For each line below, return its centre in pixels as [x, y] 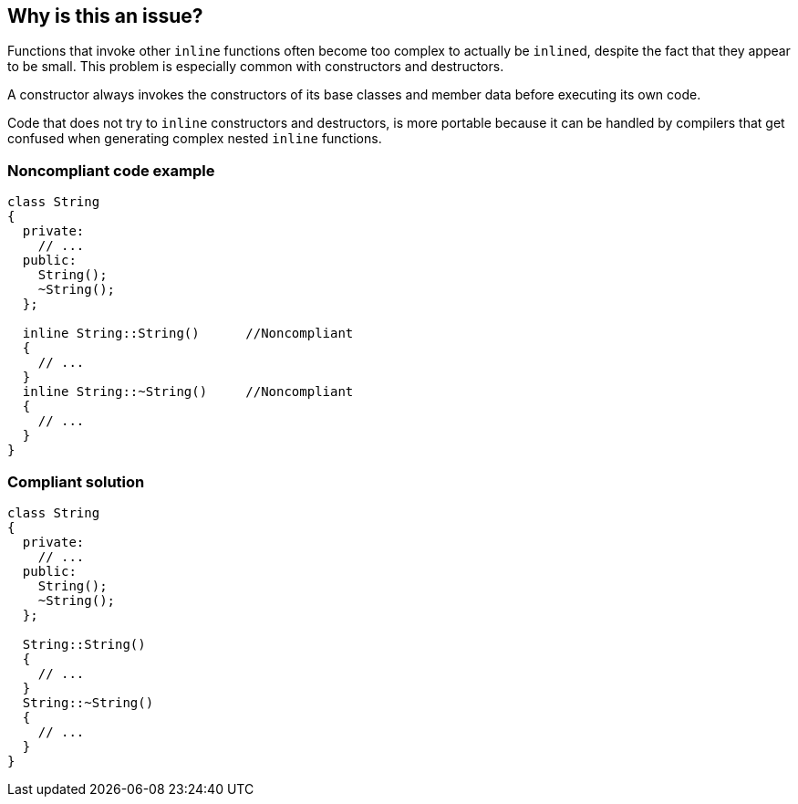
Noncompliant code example [111, 170]
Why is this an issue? [105, 16]
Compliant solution [76, 481]
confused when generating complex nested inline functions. [195, 139]
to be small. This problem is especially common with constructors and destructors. [256, 67]
